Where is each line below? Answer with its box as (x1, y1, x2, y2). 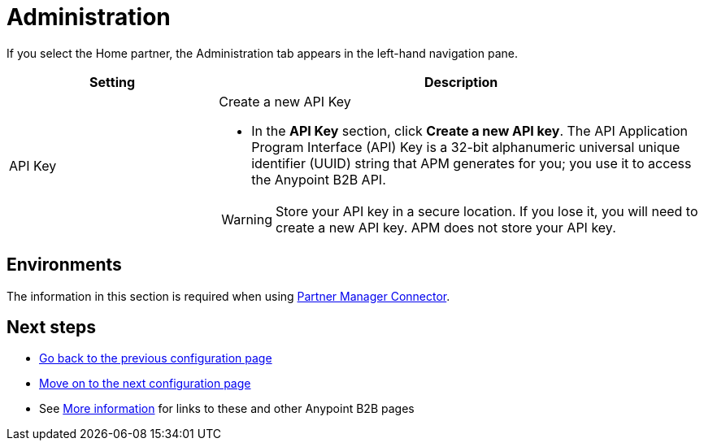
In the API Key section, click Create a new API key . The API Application (251, 122, 689, 139)
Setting (89, 73, 136, 90)
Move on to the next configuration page (39, 376, 251, 391)
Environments (7, 254, 122, 276)
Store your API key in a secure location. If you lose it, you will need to (276, 202, 698, 219)
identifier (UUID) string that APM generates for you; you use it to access (251, 154, 692, 171)
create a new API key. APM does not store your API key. (276, 219, 616, 236)
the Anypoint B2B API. (251, 171, 386, 188)
